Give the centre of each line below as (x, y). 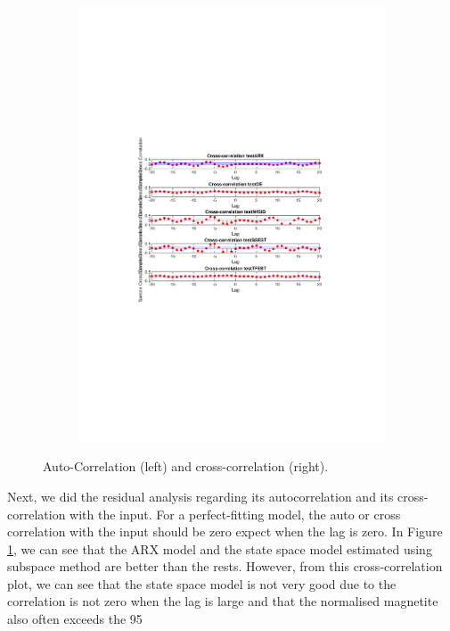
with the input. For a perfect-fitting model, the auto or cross (235, 514)
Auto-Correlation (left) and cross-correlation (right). (186, 466)
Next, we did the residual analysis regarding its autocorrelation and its (200, 496)
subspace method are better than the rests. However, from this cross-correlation (225, 566)
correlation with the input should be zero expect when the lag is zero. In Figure (225, 531)
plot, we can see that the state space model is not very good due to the (202, 583)
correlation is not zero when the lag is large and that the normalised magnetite (223, 601)
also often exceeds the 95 (75, 619)
